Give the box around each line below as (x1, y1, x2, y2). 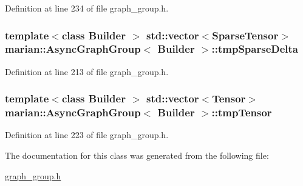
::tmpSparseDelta (211, 41, 298, 56)
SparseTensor (212, 27, 279, 42)
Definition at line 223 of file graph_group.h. (5, 128, 169, 141)
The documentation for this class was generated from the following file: (5, 149, 269, 162)
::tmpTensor (211, 105, 272, 120)
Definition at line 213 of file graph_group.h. (5, 65, 169, 78)
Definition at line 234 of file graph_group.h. (5, 2, 169, 14)
